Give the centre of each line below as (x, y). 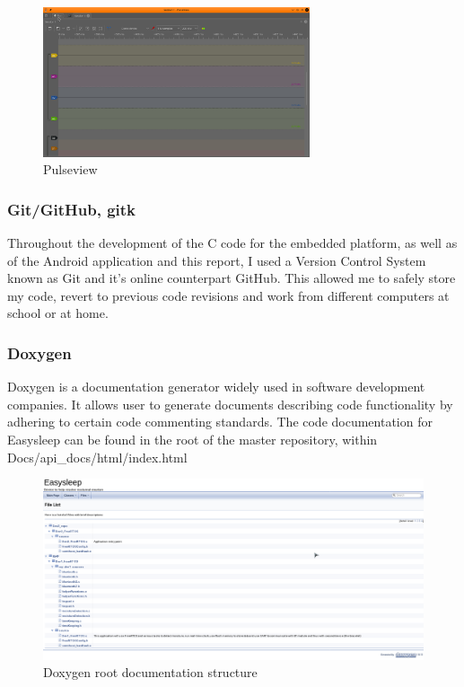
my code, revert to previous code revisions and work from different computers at (228, 295)
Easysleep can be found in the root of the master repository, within (193, 440)
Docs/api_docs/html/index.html (97, 457)
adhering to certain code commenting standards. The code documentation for (220, 422)
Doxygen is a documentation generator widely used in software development (216, 387)
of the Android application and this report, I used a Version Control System (217, 260)
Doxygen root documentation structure (150, 672)
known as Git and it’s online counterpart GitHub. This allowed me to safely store (232, 278)
